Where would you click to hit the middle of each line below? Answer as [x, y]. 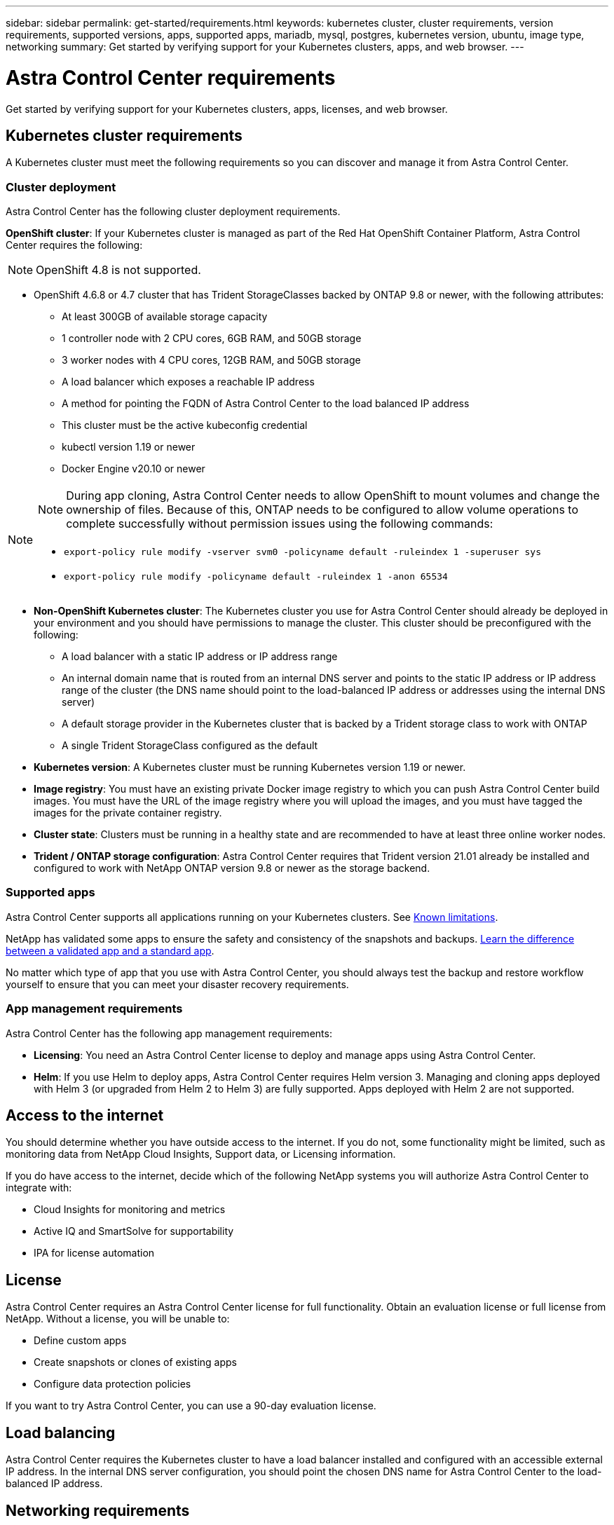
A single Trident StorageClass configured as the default [190, 746]
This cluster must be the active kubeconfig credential [185, 425]
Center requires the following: [74, 245]
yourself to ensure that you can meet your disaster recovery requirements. [177, 984]
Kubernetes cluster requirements [124, 135]
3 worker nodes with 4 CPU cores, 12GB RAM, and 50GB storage [211, 360]
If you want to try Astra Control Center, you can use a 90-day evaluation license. [191, 1406]
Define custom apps [80, 1341]
